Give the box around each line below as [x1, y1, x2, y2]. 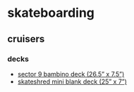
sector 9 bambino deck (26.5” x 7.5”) [17, 70, 125, 78]
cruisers [7, 33, 45, 45]
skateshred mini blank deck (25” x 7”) [17, 77, 127, 86]
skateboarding [7, 5, 95, 21]
